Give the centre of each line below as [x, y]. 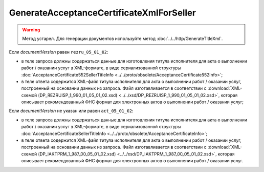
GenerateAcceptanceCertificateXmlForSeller [102, 13]
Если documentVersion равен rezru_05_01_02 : [59, 52]
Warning [31, 30]
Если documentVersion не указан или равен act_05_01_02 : [71, 111]
